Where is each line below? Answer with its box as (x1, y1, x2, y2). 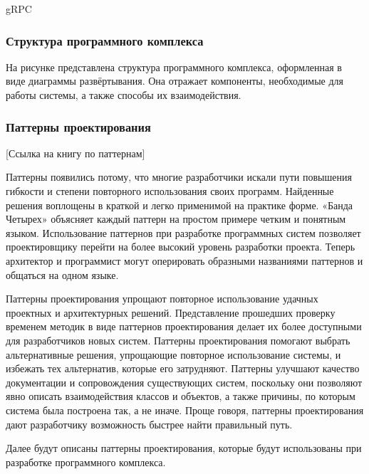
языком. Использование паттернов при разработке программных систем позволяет (6, 225, 361, 240)
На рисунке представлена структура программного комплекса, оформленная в (6, 59, 342, 74)
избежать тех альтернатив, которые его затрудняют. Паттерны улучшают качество (6, 361, 360, 376)
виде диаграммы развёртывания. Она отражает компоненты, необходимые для (6, 73, 343, 88)
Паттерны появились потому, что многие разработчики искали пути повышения (6, 169, 352, 184)
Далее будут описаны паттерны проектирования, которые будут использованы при (6, 441, 362, 455)
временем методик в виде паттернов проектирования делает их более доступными (6, 319, 362, 334)
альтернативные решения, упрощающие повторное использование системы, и (6, 347, 341, 362)
